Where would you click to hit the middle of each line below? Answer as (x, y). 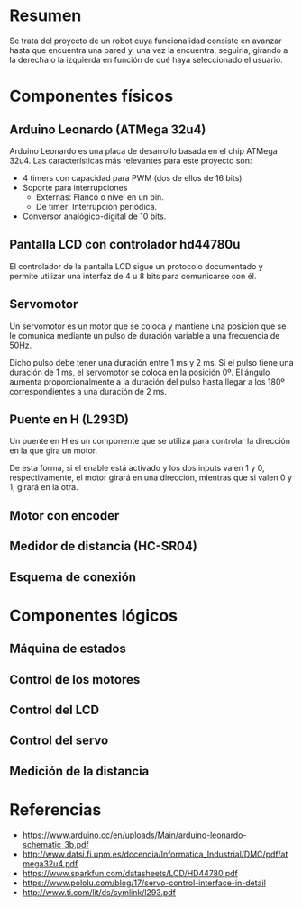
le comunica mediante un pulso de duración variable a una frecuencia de (145, 335)
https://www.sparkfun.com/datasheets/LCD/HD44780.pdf (130, 873)
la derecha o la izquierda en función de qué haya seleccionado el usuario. (146, 59)
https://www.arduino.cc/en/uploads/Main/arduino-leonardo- (134, 835)
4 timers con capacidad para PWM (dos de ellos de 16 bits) (132, 177)
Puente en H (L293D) (69, 419)
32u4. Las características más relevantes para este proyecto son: (131, 160)
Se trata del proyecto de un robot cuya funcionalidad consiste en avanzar (146, 41)
